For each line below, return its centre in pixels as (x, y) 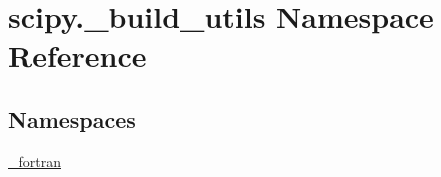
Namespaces (72, 118)
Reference (77, 55)
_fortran (34, 160)
